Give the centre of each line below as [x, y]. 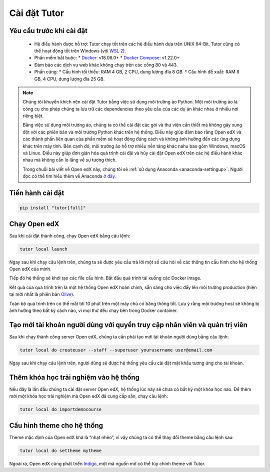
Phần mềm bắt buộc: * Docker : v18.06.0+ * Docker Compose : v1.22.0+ [107, 58]
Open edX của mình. [30, 269]
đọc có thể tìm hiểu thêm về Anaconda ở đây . [69, 176]
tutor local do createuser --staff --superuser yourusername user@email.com [116, 350]
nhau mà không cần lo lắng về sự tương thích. [70, 160]
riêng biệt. [33, 116]
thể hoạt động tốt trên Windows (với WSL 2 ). [80, 50]
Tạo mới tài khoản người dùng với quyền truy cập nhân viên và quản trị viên [128, 325]
